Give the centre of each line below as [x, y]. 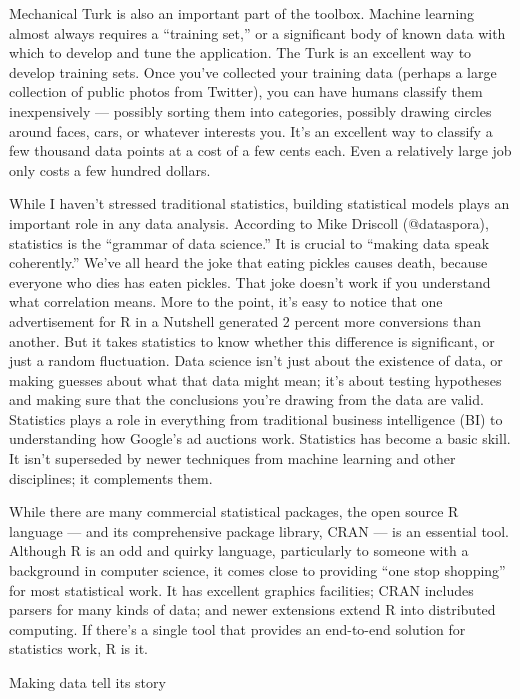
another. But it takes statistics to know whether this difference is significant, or [252, 340]
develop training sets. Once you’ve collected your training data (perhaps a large [253, 71]
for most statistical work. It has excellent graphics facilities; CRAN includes [241, 589]
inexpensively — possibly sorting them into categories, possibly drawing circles [250, 110]
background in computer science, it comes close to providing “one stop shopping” [257, 570]
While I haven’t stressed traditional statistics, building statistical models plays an [259, 203]
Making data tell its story [87, 682]
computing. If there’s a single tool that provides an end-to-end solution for [237, 628]
